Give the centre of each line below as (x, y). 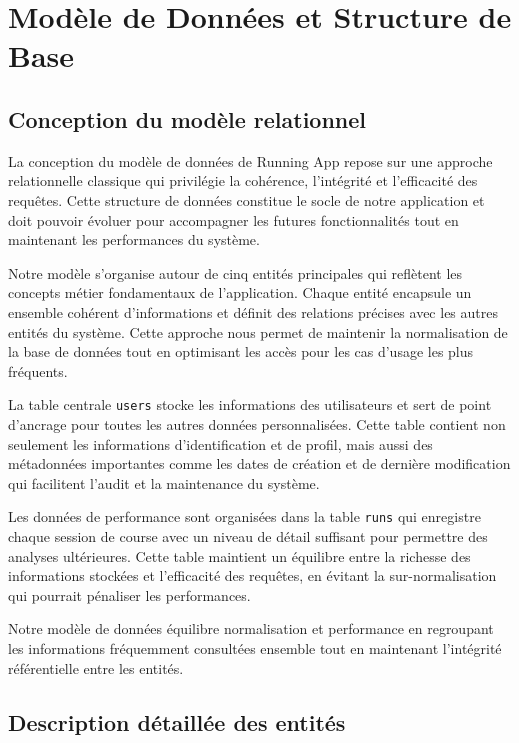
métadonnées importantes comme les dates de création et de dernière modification (259, 463)
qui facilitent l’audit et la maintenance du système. (164, 482)
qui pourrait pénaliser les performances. (129, 594)
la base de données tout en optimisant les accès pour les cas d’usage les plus (241, 351)
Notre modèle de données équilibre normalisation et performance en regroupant (251, 628)
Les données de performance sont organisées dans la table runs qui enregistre (244, 516)
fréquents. (38, 370)
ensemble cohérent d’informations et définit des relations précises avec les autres (253, 311)
